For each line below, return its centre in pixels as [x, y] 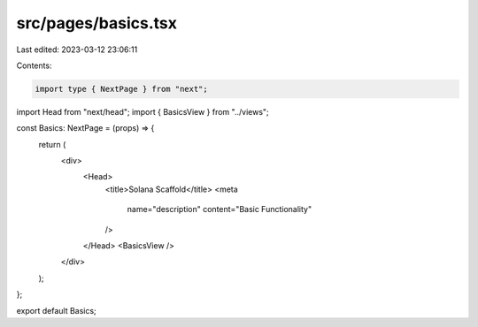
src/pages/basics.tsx [96, 23]
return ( [52, 144]
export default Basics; [56, 310]
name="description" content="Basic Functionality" [220, 209]
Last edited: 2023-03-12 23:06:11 [77, 49]
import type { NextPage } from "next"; [121, 89]
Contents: [34, 65]
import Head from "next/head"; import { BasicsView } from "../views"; [143, 111]
